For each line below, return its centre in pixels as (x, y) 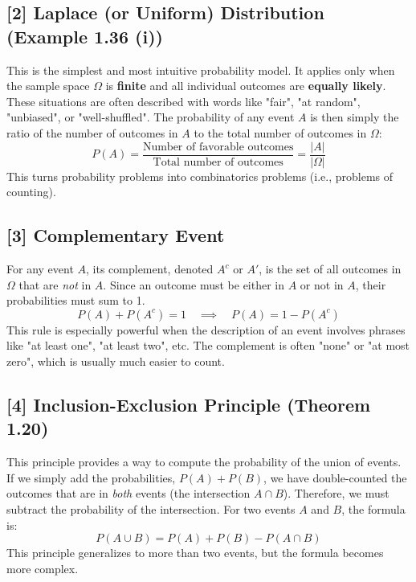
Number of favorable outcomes (218, 147)
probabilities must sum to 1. (76, 300)
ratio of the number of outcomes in (92, 132)
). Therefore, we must (336, 493)
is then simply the (355, 117)
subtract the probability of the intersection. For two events (151, 508)
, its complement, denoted (150, 269)
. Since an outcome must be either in (194, 284)
